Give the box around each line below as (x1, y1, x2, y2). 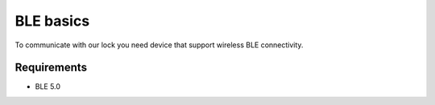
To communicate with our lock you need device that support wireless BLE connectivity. (14, 40, 304, 50)
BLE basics (14, 12, 90, 30)
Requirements (14, 61, 88, 75)
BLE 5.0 (35, 82, 60, 91)
